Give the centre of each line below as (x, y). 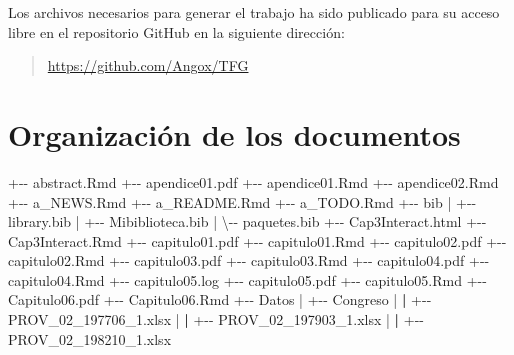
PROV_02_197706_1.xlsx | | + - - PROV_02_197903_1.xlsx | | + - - (216, 319)
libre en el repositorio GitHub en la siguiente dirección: (176, 31)
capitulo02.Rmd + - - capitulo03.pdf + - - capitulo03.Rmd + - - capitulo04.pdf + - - (249, 260)
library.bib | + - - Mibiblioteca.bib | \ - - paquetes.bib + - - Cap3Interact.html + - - (247, 221)
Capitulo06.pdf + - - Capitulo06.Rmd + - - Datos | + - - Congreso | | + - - (220, 299)
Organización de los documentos (234, 133)
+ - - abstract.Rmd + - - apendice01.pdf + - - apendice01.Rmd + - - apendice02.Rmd (253, 181)
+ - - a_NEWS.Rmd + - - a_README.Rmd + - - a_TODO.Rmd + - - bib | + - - (242, 201)
